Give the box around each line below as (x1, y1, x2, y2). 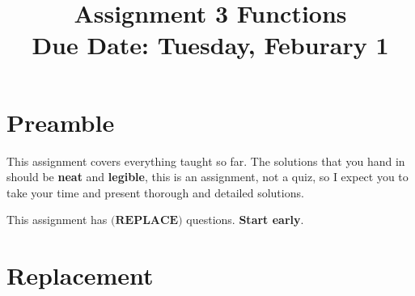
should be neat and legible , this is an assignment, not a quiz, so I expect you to (6, 168, 409, 185)
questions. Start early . (186, 211, 304, 228)
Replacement (6, 259, 154, 292)
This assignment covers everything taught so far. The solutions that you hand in (6, 152, 405, 169)
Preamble (6, 105, 115, 138)
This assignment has (6, 211, 108, 228)
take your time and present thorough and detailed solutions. (6, 184, 304, 201)
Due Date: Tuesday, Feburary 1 (32, 28, 389, 61)
